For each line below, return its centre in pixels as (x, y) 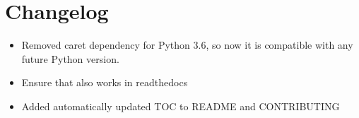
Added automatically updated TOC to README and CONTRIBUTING (181, 106)
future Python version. (70, 58)
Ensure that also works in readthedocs (105, 82)
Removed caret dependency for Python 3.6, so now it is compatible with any (187, 45)
